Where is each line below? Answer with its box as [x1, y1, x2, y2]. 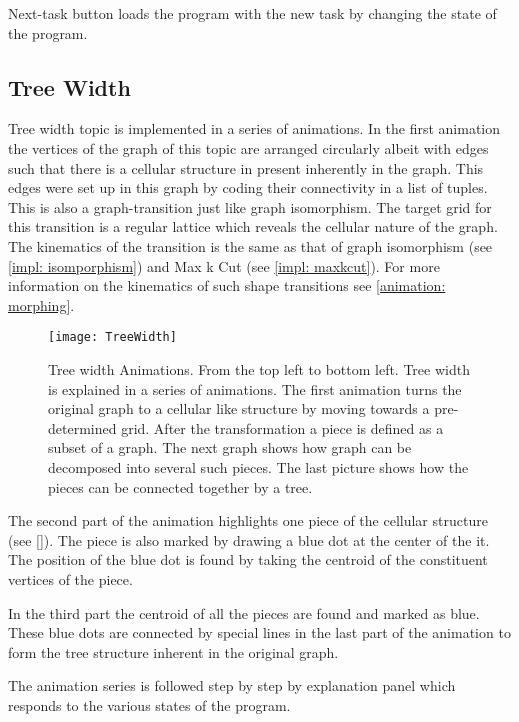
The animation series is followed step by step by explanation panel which [8, 675, 456, 696]
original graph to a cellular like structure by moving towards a [48, 398, 430, 419]
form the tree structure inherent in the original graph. [8, 641, 339, 662]
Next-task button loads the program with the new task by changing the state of [8, 3, 497, 23]
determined [48, 417, 117, 438]
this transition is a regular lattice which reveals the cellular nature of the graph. [8, 216, 498, 237]
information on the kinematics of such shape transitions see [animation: [8, 275, 446, 296]
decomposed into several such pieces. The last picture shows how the [48, 456, 469, 477]
